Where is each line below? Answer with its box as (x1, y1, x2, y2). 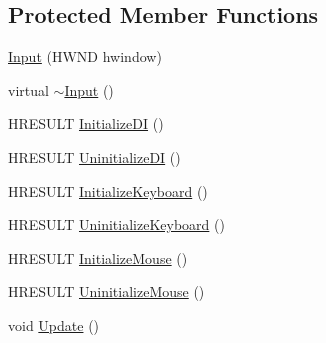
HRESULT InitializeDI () (8, 113, 164, 134)
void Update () (8, 314, 100, 335)
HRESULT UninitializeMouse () (8, 281, 205, 302)
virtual (8, 79, 49, 100)
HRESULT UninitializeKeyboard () (8, 214, 225, 235)
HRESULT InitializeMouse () (8, 247, 188, 268)
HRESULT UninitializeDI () (8, 146, 181, 167)
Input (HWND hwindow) (8, 46, 162, 67)
